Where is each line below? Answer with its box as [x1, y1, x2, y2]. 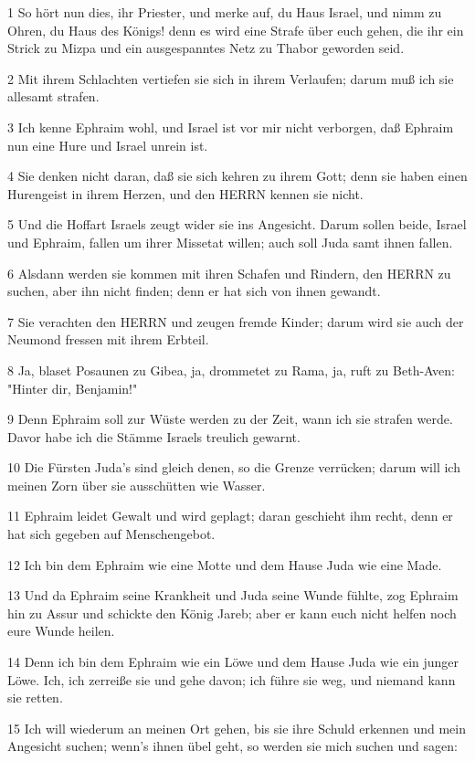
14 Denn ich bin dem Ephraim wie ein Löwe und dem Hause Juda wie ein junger [7, 652, 459, 671]
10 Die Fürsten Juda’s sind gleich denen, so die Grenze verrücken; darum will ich [7, 458, 460, 477]
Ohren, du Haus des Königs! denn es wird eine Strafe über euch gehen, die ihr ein [7, 20, 464, 39]
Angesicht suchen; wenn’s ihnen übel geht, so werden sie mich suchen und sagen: [7, 736, 458, 756]
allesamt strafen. [7, 87, 100, 106]
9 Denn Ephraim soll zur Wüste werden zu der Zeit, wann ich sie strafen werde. [7, 409, 453, 428]
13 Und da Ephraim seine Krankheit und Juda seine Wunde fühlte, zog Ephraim [7, 586, 459, 605]
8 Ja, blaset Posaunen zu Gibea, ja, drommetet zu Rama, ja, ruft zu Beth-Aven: [7, 360, 455, 379]
